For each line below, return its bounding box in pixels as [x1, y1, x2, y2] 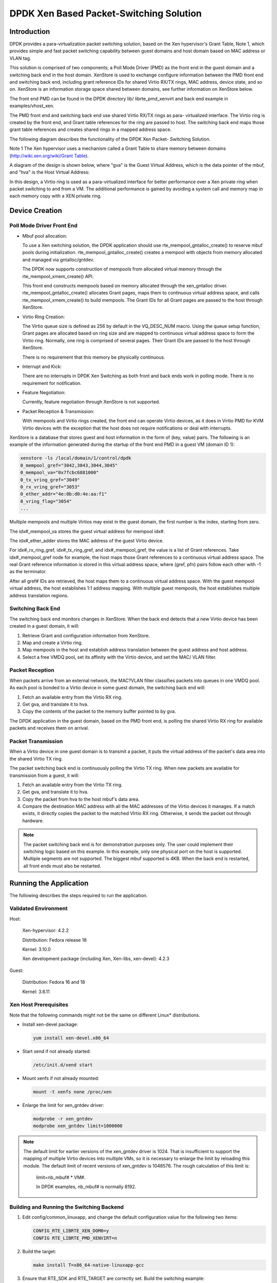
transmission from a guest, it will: [9, 772, 80, 779]
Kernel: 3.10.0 [22, 946, 51, 952]
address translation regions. [9, 592, 69, 598]
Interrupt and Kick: [22, 363, 62, 370]
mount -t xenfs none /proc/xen [33, 1089, 112, 1095]
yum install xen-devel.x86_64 [33, 1035, 109, 1041]
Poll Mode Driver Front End [9, 222, 78, 229]
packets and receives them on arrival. [9, 725, 89, 731]
